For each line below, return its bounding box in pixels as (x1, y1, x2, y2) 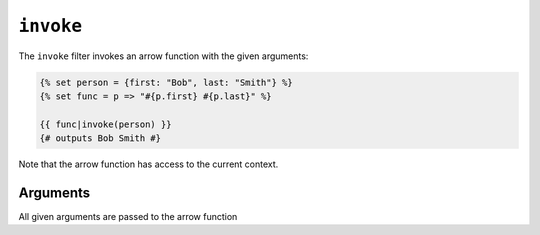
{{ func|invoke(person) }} (39, 118, 172, 130)
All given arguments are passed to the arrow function (18, 210, 238, 222)
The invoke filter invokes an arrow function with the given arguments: (18, 50, 309, 62)
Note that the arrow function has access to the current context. (18, 158, 279, 170)
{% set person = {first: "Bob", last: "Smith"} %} (39, 76, 294, 88)
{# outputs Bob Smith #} (39, 133, 162, 144)
